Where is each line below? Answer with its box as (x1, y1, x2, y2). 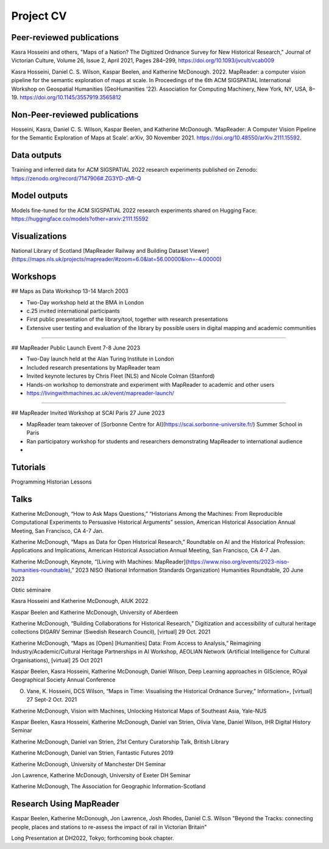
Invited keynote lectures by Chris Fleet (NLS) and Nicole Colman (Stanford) (26, 372, 215, 380)
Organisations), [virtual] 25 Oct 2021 (11, 657, 103, 664)
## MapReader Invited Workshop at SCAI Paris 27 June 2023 (11, 409, 165, 417)
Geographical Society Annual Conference (11, 676, 116, 683)
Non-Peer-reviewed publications (11, 110, 139, 120)
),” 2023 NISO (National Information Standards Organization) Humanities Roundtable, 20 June (68, 566, 304, 574)
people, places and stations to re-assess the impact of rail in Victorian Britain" (11, 823, 207, 831)
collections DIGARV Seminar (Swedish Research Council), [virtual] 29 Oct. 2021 (11, 628, 211, 636)
